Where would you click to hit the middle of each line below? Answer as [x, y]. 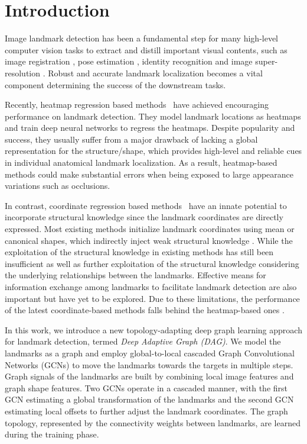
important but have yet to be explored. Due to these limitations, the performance [152, 298]
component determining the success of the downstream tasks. [115, 84]
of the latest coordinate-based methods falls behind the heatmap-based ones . [145, 310]
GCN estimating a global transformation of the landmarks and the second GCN [149, 399]
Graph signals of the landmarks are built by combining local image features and [149, 376]
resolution [23, 73]
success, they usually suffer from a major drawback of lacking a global [131, 139]
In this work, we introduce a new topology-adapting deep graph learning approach [153, 329]
